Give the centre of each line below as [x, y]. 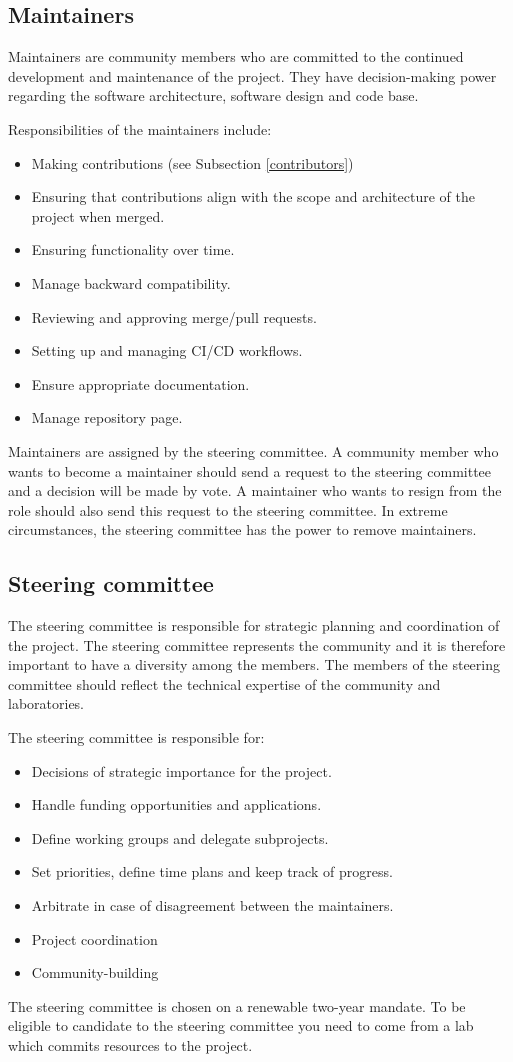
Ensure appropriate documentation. [140, 383]
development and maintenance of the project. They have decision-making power [252, 75]
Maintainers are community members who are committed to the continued [236, 56]
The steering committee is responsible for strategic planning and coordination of [254, 625]
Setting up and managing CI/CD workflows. [167, 350]
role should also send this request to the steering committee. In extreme [228, 509]
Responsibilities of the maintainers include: [140, 128]
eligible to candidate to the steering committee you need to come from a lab [241, 1025]
